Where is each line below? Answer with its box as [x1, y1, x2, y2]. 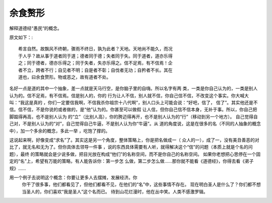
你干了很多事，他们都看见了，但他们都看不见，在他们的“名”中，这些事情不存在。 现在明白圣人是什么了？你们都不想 [22, 181, 261, 187]
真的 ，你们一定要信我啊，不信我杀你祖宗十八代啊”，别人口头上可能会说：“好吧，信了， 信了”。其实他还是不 [33, 100, 258, 106]
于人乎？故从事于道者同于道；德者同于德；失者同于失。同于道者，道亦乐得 [18, 53, 173, 59]
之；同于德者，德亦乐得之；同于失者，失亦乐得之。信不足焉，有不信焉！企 [18, 60, 173, 66]
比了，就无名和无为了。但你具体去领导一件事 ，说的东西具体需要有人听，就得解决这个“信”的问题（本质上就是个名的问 [9, 144, 253, 150]
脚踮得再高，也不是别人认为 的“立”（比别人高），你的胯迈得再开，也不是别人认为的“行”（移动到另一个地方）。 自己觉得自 [9, 113, 258, 119]
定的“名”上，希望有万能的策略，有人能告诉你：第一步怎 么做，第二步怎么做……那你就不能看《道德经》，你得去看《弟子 [9, 158, 254, 164]
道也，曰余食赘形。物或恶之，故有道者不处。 [18, 74, 111, 80]
